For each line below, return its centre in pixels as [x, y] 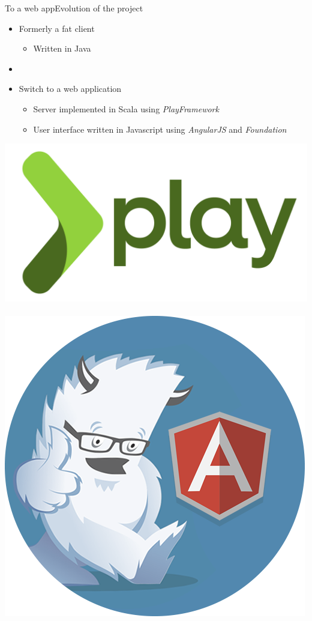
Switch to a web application [70, 89]
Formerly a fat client [57, 28]
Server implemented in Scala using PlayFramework [126, 108]
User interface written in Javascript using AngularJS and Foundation [160, 129]
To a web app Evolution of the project [74, 8]
